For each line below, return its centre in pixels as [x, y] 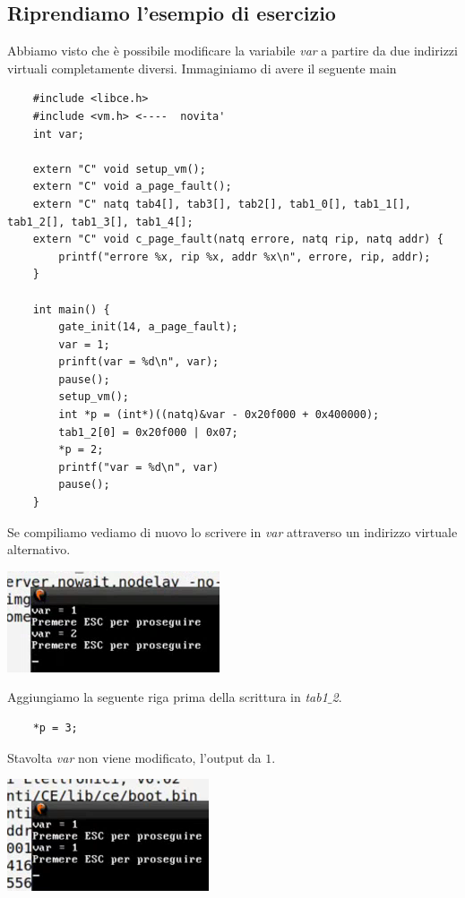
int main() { [71, 309]
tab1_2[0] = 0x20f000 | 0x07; [148, 432]
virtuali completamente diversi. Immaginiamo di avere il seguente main [202, 68]
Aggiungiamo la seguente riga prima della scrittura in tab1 [168, 697]
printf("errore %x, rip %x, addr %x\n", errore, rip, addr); [245, 257]
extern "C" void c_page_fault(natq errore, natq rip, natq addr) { [238, 239]
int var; [58, 134]
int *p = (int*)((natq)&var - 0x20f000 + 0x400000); [219, 415]
